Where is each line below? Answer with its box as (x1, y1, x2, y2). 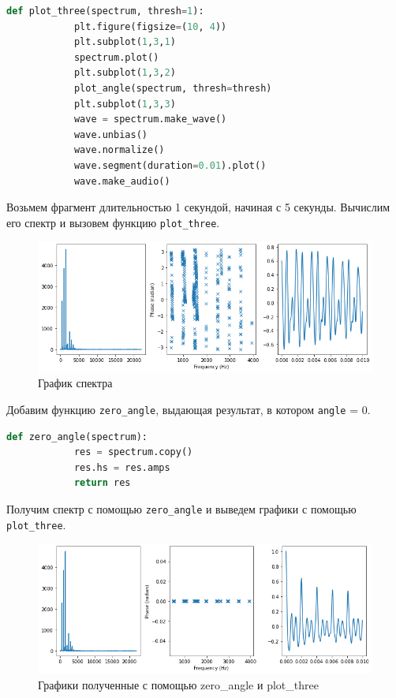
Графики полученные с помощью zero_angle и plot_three (38, 676, 319, 692)
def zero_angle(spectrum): (6, 431, 148, 442)
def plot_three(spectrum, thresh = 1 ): (6, 6, 204, 17)
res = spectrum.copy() (73, 446, 193, 458)
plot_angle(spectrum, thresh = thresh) (73, 82, 272, 94)
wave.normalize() (73, 144, 165, 156)
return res (73, 477, 131, 489)
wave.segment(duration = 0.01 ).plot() (73, 159, 267, 171)
